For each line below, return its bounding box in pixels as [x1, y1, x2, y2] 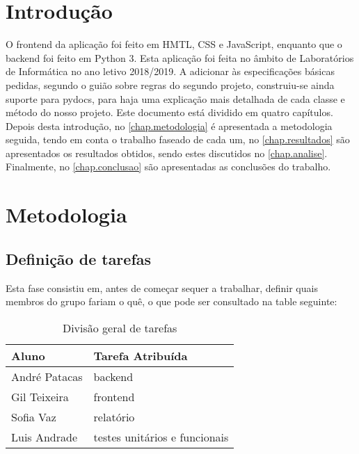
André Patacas [11, 368, 83, 384]
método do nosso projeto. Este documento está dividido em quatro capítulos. [6, 105, 333, 120]
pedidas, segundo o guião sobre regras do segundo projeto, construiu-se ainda [6, 77, 335, 92]
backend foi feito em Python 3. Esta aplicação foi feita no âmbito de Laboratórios [6, 50, 354, 65]
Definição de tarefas [6, 248, 152, 269]
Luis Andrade [11, 428, 78, 445]
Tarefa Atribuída [93, 347, 188, 364]
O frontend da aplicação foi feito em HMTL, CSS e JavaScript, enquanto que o [6, 37, 342, 51]
